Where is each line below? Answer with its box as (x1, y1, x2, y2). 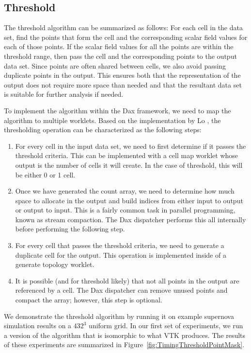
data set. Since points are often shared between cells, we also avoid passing (4, 60, 226, 71)
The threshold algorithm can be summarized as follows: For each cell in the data (4, 22, 243, 33)
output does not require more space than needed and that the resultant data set (4, 79, 242, 89)
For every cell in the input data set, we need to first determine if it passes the (15, 141, 246, 151)
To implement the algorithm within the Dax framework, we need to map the (4, 105, 231, 115)
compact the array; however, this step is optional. (15, 295, 162, 305)
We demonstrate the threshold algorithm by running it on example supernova (4, 311, 234, 321)
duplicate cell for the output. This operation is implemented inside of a (15, 249, 226, 260)
